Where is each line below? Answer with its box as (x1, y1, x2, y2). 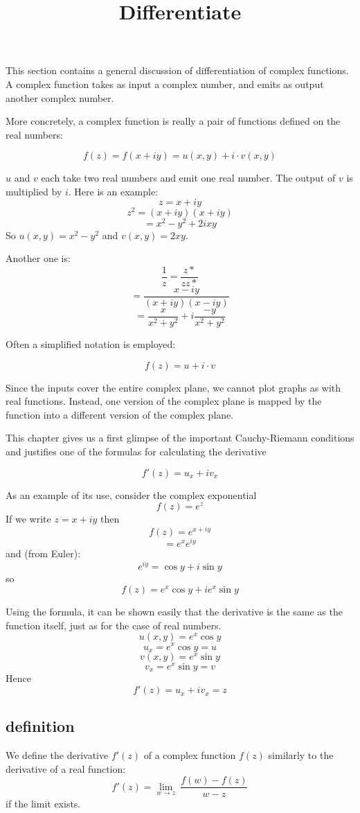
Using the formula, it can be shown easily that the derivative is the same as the (6, 604, 343, 619)
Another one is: (6, 251, 71, 265)
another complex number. (6, 90, 114, 105)
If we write (6, 512, 51, 526)
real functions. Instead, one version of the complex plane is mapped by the (6, 394, 322, 408)
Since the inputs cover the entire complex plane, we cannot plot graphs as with (6, 380, 341, 394)
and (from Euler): (6, 545, 81, 560)
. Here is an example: (68, 184, 159, 198)
